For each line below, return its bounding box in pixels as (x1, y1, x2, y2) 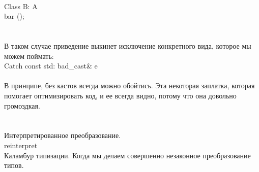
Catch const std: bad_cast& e (4, 60, 98, 71)
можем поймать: (4, 50, 54, 61)
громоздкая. (4, 100, 40, 111)
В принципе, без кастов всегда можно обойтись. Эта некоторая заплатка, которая (4, 80, 255, 91)
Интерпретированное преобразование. (4, 130, 121, 141)
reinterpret (4, 140, 38, 150)
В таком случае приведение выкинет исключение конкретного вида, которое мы (4, 40, 251, 51)
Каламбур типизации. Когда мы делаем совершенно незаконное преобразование (4, 150, 251, 160)
